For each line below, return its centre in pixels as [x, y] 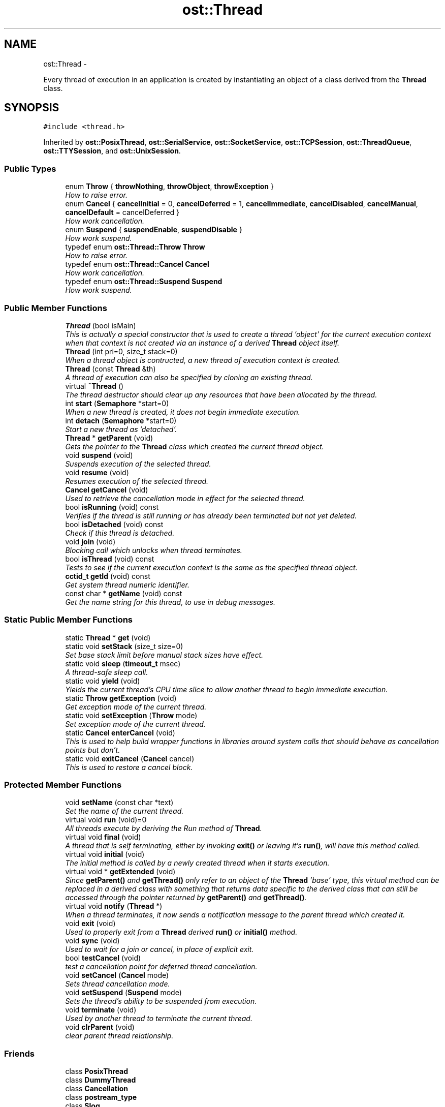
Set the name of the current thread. [124, 811]
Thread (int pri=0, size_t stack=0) [121, 351]
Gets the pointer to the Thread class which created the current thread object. [195, 446]
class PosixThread [97, 1071]
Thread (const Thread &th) [110, 368]
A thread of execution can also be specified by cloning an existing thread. [189, 377]
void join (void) [90, 541]
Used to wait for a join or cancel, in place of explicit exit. [160, 949]
